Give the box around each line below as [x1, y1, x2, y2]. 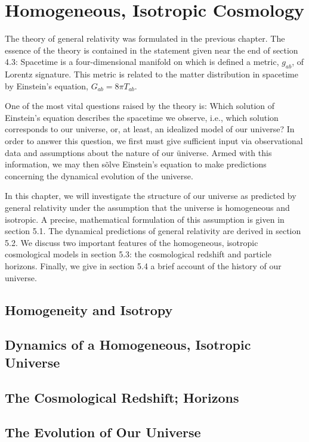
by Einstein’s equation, [5, 79, 88, 92]
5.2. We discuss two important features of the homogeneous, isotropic [5, 236, 258, 248]
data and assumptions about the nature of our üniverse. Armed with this [5, 146, 272, 158]
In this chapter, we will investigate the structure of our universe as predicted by [5, 189, 296, 202]
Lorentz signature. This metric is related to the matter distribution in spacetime [5, 68, 298, 80]
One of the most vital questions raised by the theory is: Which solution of [5, 99, 275, 112]
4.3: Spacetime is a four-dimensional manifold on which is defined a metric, [5, 55, 279, 68]
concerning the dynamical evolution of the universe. [5, 169, 193, 182]
